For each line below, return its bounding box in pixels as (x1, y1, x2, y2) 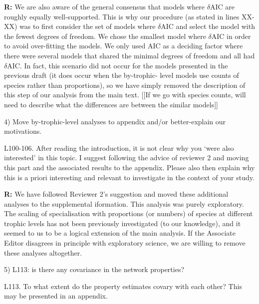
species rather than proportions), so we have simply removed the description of (4, 79, 246, 90)
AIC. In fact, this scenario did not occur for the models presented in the (7, 60, 228, 70)
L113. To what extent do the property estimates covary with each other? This (4, 281, 242, 291)
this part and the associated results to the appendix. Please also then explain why (4, 162, 255, 172)
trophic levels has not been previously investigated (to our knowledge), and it (4, 218, 241, 228)
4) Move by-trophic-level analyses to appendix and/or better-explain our (4, 116, 226, 126)
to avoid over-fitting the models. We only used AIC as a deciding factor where (4, 40, 243, 51)
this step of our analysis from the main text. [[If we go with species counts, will (4, 89, 246, 100)
